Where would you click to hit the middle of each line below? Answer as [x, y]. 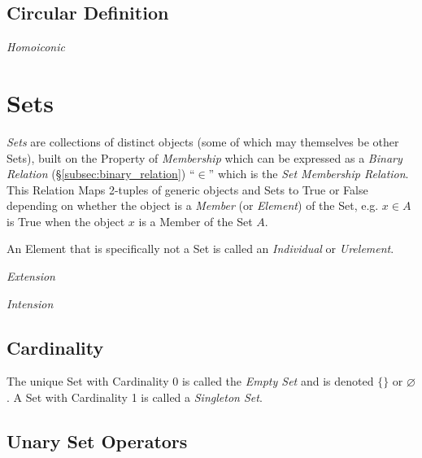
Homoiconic [36, 47]
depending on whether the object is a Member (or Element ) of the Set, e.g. [193, 205]
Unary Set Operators [97, 441]
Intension [30, 303]
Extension [31, 276]
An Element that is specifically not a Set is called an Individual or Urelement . [200, 249]
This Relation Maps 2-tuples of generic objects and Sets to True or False [187, 189]
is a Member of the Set [196, 221]
